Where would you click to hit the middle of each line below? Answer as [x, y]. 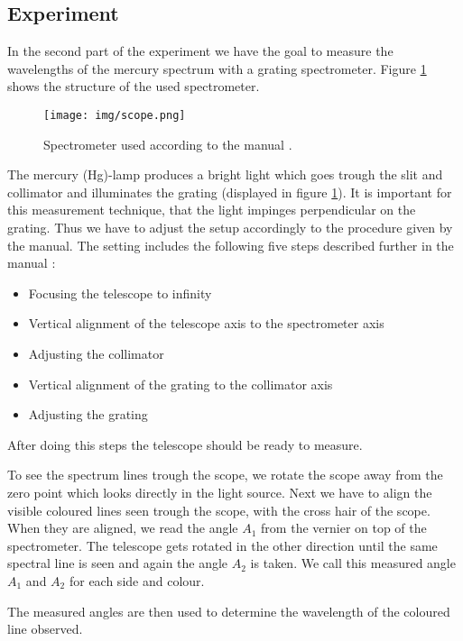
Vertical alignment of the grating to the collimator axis [181, 384]
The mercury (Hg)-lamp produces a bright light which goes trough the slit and [225, 174]
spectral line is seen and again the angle [118, 563]
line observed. [45, 629]
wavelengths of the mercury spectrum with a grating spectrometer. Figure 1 [217, 68]
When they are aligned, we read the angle [123, 528]
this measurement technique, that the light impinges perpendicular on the [212, 210]
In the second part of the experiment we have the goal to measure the [200, 51]
